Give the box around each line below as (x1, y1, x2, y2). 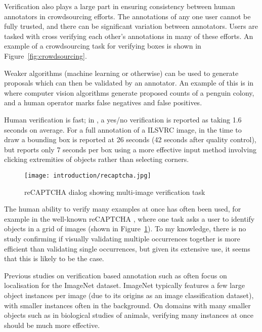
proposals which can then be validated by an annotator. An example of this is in (4, 77, 254, 88)
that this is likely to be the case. (4, 253, 104, 264)
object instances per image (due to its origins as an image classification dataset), (4, 289, 254, 300)
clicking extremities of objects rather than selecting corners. (4, 154, 189, 164)
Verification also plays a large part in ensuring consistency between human (4, 1, 235, 11)
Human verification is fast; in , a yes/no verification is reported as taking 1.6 (4, 114, 242, 124)
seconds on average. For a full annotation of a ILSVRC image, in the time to (4, 124, 242, 135)
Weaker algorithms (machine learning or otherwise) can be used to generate (4, 67, 239, 78)
